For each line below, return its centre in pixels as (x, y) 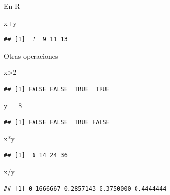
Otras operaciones (31, 55)
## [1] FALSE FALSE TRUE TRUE (57, 89)
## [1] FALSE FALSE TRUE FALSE (57, 122)
